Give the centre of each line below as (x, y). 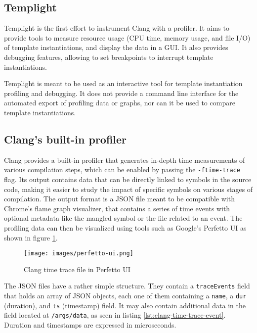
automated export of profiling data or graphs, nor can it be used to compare (120, 103)
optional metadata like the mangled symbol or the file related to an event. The (123, 218)
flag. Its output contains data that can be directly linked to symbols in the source (128, 179)
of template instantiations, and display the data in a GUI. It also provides (116, 47)
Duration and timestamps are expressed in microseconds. (90, 325)
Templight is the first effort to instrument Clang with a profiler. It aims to (117, 28)
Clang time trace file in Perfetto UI (77, 269)
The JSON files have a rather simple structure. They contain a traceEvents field (127, 286)
